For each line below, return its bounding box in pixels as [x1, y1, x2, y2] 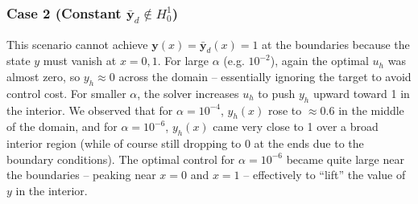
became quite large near [286, 150, 404, 167]
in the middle [338, 101, 404, 118]
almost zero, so [6, 67, 81, 84]
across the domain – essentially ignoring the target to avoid [118, 67, 412, 84]
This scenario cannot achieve [6, 35, 148, 52]
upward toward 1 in [312, 84, 410, 101]
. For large [157, 52, 209, 69]
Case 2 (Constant [6, 2, 122, 22]
